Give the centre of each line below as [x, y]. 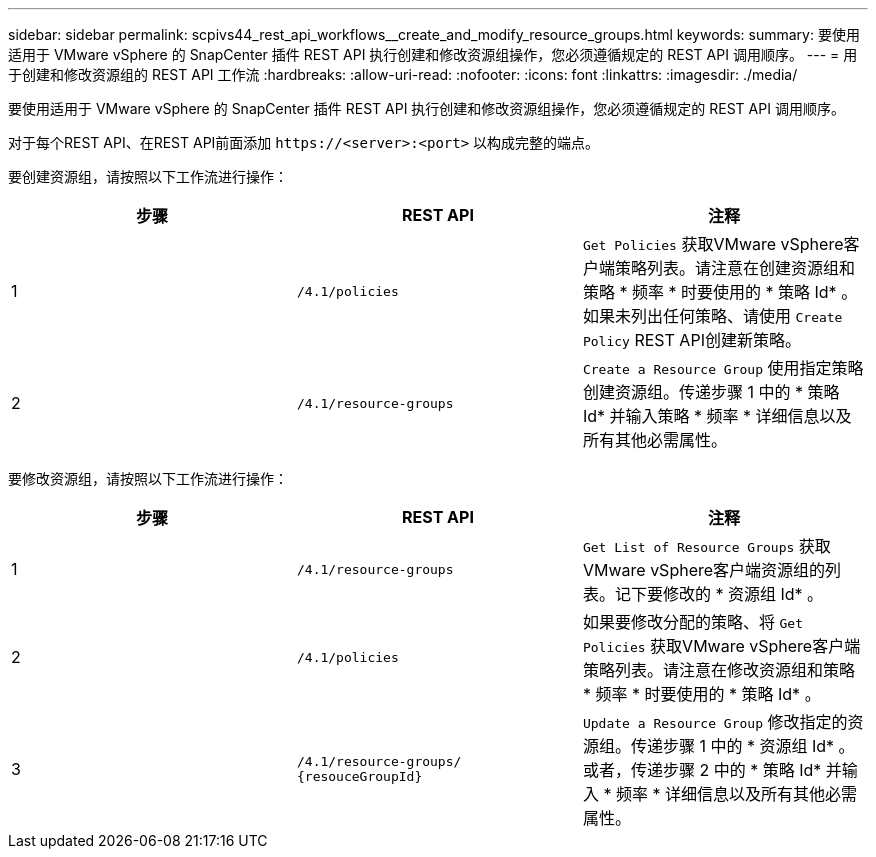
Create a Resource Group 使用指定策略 [723, 368]
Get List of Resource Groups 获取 [706, 546]
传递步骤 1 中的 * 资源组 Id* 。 [742, 746]
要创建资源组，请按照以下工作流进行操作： [148, 176]
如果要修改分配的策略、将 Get [692, 622]
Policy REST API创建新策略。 [691, 340]
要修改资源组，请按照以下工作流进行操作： [148, 478]
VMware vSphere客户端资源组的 [704, 570]
